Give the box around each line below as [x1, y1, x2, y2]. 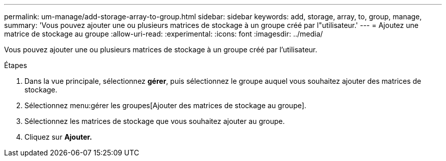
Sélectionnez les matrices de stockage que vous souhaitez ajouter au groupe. [24, 117, 285, 125]
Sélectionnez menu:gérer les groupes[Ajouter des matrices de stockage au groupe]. [24, 101, 306, 110]
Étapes [4, 61, 27, 70]
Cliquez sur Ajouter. [24, 133, 92, 141]
